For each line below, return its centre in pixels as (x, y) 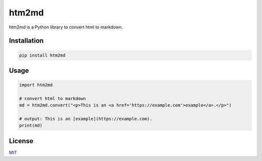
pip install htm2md (42, 55)
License (21, 141)
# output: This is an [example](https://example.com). (86, 119)
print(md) (31, 125)
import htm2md (36, 85)
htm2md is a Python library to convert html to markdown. (66, 27)
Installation (26, 41)
